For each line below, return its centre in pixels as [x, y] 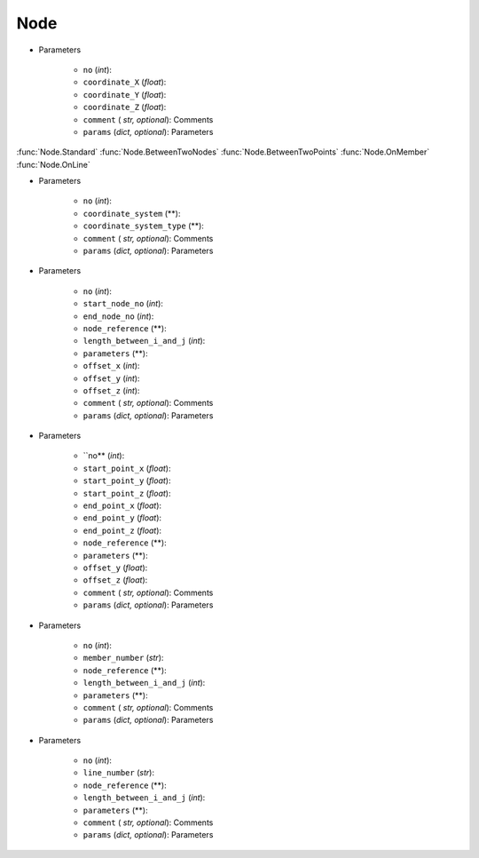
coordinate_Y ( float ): [125, 94]
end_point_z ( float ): [122, 530]
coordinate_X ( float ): [125, 82]
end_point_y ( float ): [122, 518]
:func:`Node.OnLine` [53, 164]
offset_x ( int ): [111, 366]
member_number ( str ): [123, 658]
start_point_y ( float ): [127, 481]
